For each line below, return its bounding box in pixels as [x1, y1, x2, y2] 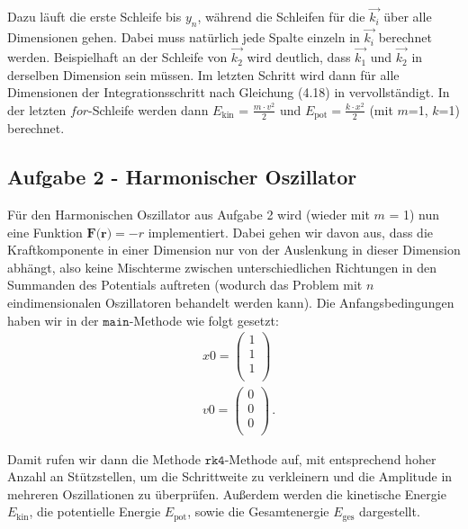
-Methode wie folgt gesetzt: [129, 310, 279, 329]
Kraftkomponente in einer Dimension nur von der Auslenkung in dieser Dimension [7, 240, 461, 259]
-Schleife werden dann [88, 100, 209, 119]
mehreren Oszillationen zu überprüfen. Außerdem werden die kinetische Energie [7, 484, 446, 503]
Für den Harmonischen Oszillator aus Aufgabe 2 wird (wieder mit [7, 205, 370, 224]
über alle [383, 7, 432, 26]
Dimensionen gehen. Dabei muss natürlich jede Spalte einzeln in [7, 28, 360, 47]
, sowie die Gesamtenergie [187, 502, 329, 521]
